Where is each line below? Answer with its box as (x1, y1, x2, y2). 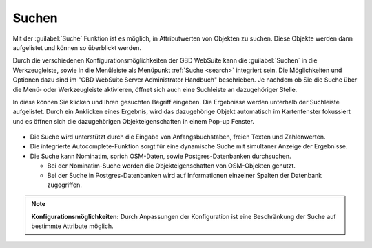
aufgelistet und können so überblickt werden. (12, 43, 141, 52)
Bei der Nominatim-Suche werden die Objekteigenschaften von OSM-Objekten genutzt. (47, 161, 296, 170)
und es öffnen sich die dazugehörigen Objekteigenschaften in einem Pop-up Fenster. (12, 117, 255, 125)
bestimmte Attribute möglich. (31, 222, 114, 230)
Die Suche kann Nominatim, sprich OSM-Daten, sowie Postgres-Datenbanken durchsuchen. (30, 152, 291, 160)
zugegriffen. (47, 181, 83, 189)
